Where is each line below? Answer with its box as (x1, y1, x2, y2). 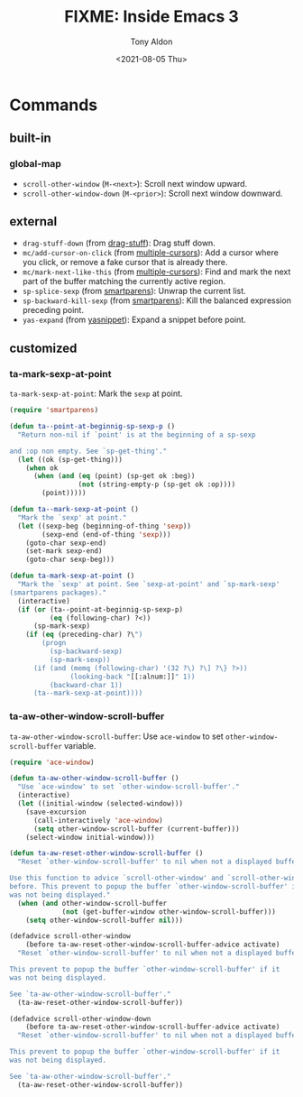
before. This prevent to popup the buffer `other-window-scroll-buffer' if (9, 882, 300, 891)
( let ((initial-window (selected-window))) (17, 799, 183, 808)
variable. (64, 740, 96, 751)
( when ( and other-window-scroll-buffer (17, 899, 168, 908)
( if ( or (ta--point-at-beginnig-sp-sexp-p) (17, 604, 183, 614)
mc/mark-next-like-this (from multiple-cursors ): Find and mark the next (22, 266, 291, 277)
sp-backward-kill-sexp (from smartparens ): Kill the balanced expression (22, 295, 291, 306)
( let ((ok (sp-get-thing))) (17, 455, 124, 464)
